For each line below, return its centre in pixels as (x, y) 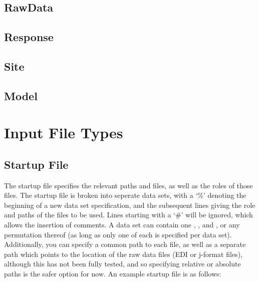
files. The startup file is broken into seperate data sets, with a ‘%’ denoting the (125, 195)
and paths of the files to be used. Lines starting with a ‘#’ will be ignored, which (128, 215)
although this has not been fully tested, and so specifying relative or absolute (122, 264)
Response (29, 37)
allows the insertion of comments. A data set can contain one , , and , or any (122, 225)
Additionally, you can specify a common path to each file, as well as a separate (125, 244)
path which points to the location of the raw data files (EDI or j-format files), (123, 254)
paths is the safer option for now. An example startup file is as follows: (113, 274)
